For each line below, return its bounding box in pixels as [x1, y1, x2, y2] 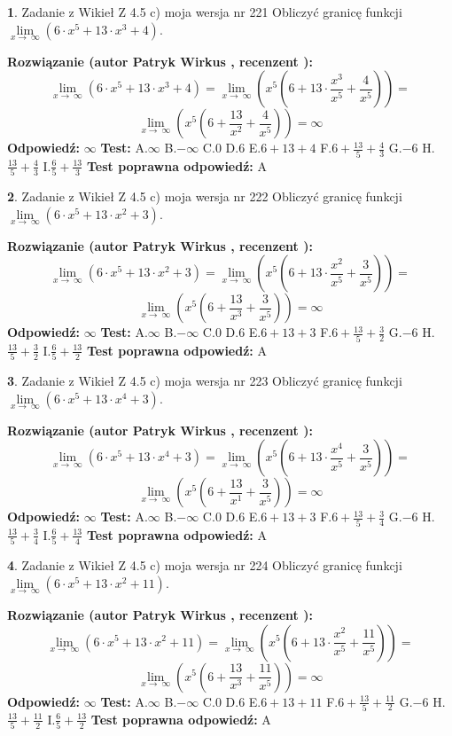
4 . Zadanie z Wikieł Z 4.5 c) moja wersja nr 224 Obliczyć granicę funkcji [7, 556, 402, 575]
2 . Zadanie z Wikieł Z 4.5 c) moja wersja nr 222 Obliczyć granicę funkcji [7, 187, 402, 206]
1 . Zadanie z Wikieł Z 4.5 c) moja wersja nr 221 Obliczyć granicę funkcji [7, 3, 402, 20]
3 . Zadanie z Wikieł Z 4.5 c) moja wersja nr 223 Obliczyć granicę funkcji [7, 372, 402, 390]
